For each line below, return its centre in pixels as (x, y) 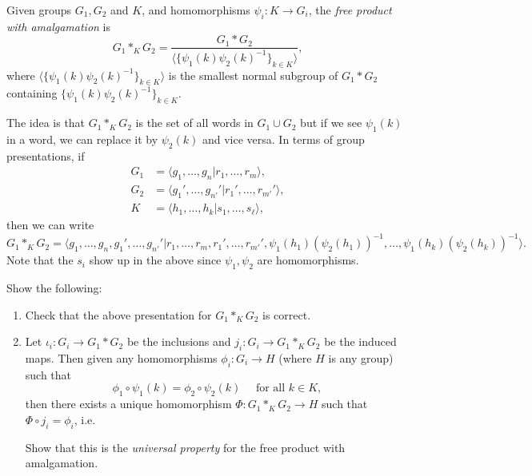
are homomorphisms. (308, 260)
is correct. (287, 314)
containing (32, 93)
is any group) (361, 357)
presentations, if (46, 155)
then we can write (50, 225)
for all (270, 389)
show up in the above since (155, 260)
